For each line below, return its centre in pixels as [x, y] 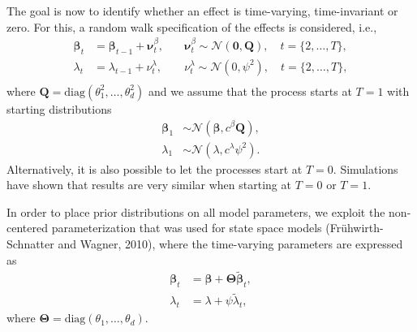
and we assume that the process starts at [250, 91]
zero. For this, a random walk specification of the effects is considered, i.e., [192, 26]
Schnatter [30, 243]
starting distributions [59, 108]
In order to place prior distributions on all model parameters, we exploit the [196, 211]
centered [27, 228]
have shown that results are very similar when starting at [149, 185]
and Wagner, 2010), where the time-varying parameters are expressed [230, 243]
